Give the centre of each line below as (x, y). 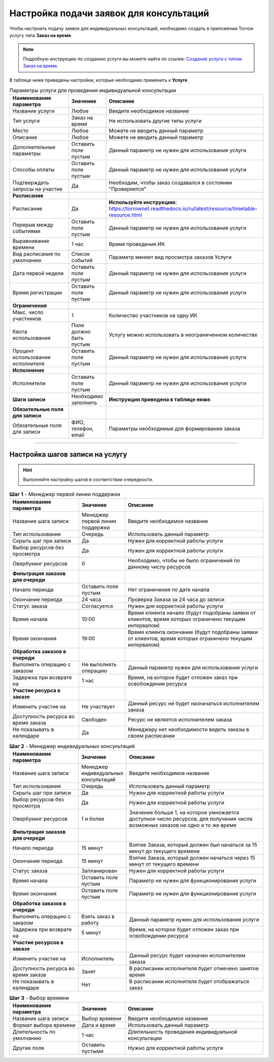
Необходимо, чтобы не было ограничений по (184, 560)
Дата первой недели (38, 273)
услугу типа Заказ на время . (41, 35)
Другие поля (28, 1048)
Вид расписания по (37, 254)
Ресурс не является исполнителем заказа (180, 720)
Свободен (94, 720)
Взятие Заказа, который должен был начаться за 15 (193, 844)
